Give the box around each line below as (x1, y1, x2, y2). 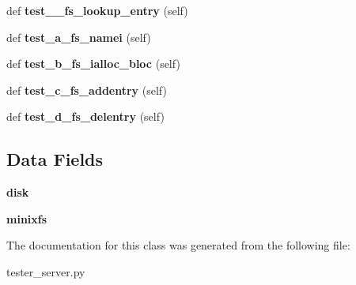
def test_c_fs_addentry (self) (6, 81, 167, 98)
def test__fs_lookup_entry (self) (6, 2, 188, 18)
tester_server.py (6, 263, 85, 279)
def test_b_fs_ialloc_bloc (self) (6, 55, 180, 72)
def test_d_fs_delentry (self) (6, 108, 165, 125)
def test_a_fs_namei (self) (6, 28, 151, 45)
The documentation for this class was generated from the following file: (6, 237, 350, 253)
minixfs (6, 210, 47, 227)
